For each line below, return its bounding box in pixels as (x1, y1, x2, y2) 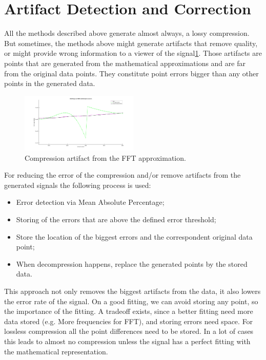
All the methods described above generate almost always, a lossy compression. (4, 28, 250, 38)
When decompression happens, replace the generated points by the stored (16, 258, 248, 269)
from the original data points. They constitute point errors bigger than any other (4, 68, 259, 78)
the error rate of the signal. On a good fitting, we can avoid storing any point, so (4, 295, 258, 306)
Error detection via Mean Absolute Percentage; (16, 197, 165, 207)
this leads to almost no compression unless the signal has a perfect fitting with (4, 335, 251, 346)
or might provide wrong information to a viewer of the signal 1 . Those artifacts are (4, 48, 262, 58)
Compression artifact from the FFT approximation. (25, 152, 186, 163)
